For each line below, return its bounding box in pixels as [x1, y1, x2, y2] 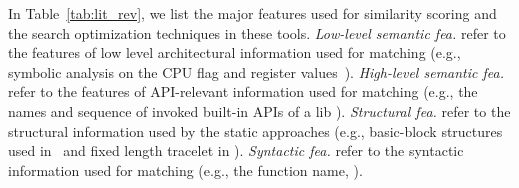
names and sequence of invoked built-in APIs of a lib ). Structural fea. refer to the [8, 100, 511, 121]
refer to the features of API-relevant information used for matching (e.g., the [8, 81, 478, 102]
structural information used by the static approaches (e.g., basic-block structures [8, 120, 503, 141]
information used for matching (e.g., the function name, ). [8, 159, 363, 180]
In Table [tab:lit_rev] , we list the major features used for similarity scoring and [8, 3, 497, 23]
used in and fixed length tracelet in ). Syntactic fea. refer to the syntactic [8, 140, 464, 161]
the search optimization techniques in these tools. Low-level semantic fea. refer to [8, 22, 506, 43]
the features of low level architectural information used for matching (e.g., [8, 42, 461, 63]
